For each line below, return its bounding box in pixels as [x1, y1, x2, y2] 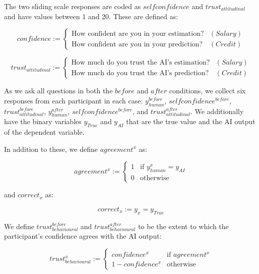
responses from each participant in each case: [4, 95, 143, 105]
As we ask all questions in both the [4, 85, 113, 96]
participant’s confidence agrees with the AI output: [4, 231, 162, 241]
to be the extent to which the [138, 221, 229, 231]
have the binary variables [4, 116, 82, 127]
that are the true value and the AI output [126, 116, 255, 127]
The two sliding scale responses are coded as [4, 1, 141, 11]
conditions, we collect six [169, 85, 246, 96]
